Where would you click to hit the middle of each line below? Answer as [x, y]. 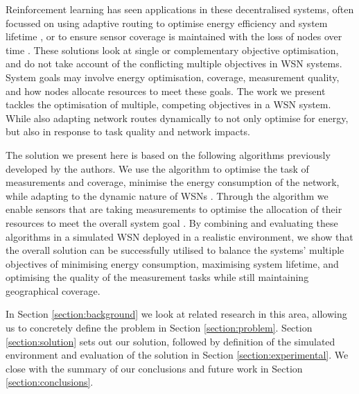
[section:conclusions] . [50, 382]
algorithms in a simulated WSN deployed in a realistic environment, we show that [179, 236]
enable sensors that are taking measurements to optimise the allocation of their [174, 209]
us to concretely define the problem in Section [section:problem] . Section [159, 328]
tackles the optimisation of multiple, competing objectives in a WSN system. [168, 104]
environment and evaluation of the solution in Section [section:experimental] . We [177, 355]
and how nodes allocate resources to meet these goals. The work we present [166, 91]
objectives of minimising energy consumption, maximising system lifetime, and [172, 263]
